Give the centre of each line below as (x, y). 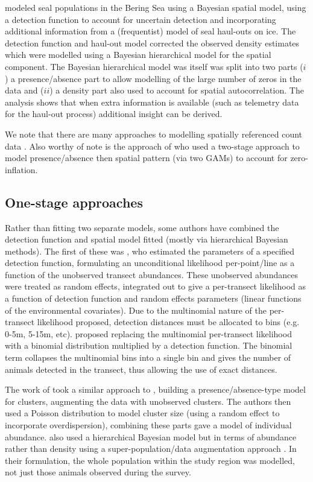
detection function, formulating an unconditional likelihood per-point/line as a (150, 263)
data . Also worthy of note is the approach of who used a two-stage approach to (152, 146)
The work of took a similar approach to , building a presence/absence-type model (155, 389)
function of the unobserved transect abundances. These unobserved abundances (151, 274)
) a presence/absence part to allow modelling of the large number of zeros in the (153, 78)
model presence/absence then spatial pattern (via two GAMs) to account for (146, 158)
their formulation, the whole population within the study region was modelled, (150, 460)
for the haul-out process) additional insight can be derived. (114, 114)
